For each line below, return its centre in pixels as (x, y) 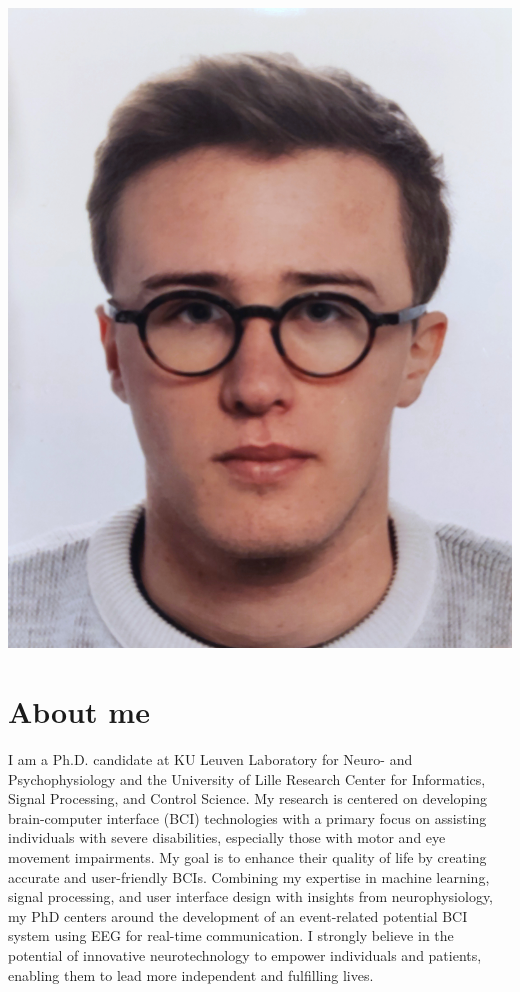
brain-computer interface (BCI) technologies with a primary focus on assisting (247, 817)
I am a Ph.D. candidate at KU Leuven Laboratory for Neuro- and (210, 759)
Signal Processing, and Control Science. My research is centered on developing (248, 798)
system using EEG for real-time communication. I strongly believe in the (231, 935)
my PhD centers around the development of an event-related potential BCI (238, 915)
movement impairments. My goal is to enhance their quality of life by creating (247, 857)
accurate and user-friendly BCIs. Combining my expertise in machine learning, (249, 876)
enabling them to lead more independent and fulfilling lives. (191, 974)
